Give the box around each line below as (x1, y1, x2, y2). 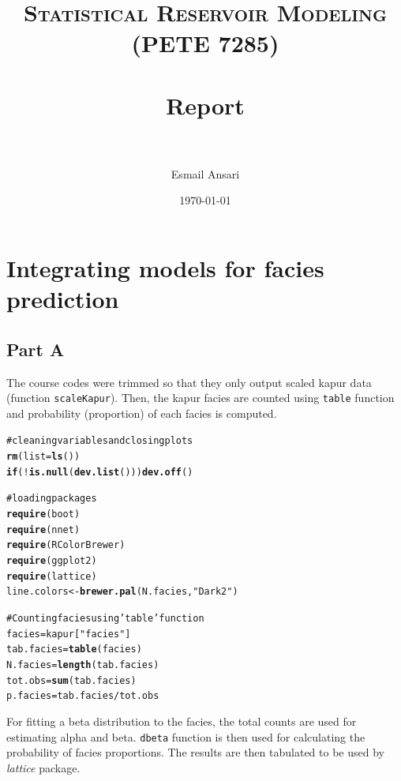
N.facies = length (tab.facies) (6, 659, 159, 671)
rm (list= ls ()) (6, 451, 81, 463)
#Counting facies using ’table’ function (6, 613, 204, 625)
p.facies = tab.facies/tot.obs (6, 690, 159, 702)
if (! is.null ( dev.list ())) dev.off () (6, 466, 193, 478)
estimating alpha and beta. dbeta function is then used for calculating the (6, 728, 365, 745)
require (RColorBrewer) (6, 539, 126, 551)
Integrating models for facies (6, 252, 324, 284)
